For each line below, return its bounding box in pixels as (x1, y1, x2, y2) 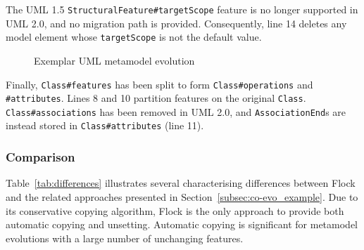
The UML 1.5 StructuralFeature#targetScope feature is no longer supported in (6, 2, 358, 16)
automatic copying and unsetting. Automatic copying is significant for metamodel (6, 217, 358, 232)
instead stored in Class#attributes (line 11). (6, 118, 204, 133)
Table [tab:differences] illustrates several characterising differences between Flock (6, 176, 356, 190)
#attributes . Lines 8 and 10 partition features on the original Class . (6, 91, 306, 105)
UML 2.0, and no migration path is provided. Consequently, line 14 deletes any (6, 15, 347, 30)
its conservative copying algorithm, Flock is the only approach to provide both (6, 203, 344, 218)
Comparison (6, 148, 75, 166)
